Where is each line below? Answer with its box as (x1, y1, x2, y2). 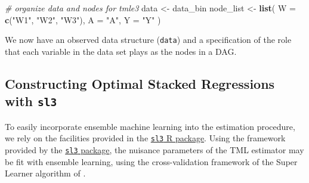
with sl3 (5, 92, 57, 110)
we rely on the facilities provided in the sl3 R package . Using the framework (5, 132, 286, 144)
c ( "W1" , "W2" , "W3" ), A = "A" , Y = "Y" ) (5, 13, 161, 26)
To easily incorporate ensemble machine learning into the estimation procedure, (5, 120, 295, 132)
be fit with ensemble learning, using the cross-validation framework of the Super (5, 155, 298, 168)
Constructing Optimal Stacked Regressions (5, 74, 275, 92)
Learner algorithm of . (5, 167, 86, 179)
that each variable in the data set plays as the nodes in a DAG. (5, 45, 237, 57)
